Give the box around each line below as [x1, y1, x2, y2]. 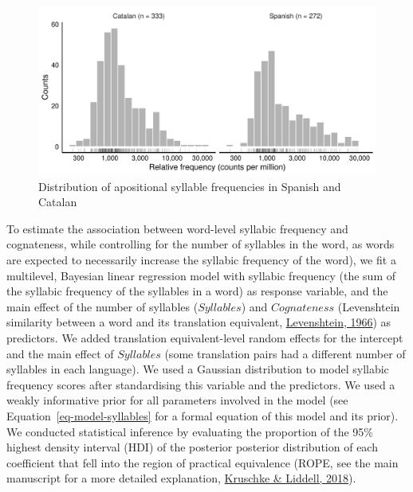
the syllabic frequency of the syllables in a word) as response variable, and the [6, 283, 388, 299]
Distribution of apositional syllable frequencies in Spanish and [38, 178, 341, 194]
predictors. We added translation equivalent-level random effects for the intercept [6, 329, 403, 346]
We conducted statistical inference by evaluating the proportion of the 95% [6, 423, 373, 439]
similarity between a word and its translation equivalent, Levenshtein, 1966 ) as [6, 314, 391, 330]
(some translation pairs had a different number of [164, 345, 406, 361]
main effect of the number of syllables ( [6, 298, 199, 314]
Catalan [38, 193, 77, 210]
